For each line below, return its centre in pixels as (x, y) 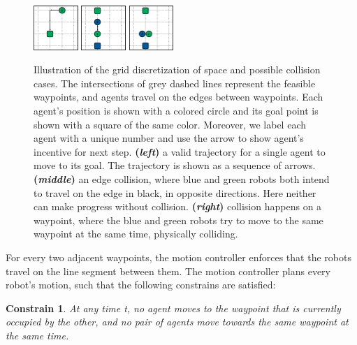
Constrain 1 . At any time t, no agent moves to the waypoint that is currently (173, 308)
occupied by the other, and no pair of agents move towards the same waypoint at (177, 322)
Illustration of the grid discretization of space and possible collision (177, 69)
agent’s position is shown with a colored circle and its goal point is (176, 110)
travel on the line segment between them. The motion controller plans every (168, 271)
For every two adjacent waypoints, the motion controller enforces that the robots (178, 257)
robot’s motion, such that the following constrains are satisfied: (141, 285)
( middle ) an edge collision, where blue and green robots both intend (182, 178)
